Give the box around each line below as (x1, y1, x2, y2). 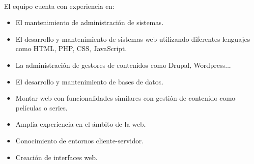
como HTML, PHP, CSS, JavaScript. (15, 43, 127, 54)
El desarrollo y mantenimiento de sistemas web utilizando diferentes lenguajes (15, 33, 250, 44)
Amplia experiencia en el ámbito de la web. (15, 119, 146, 129)
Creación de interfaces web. (15, 152, 98, 162)
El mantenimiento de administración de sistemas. (15, 17, 164, 27)
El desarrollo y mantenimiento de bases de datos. (15, 76, 164, 86)
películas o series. (15, 102, 68, 112)
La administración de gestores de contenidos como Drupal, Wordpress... (15, 59, 231, 70)
